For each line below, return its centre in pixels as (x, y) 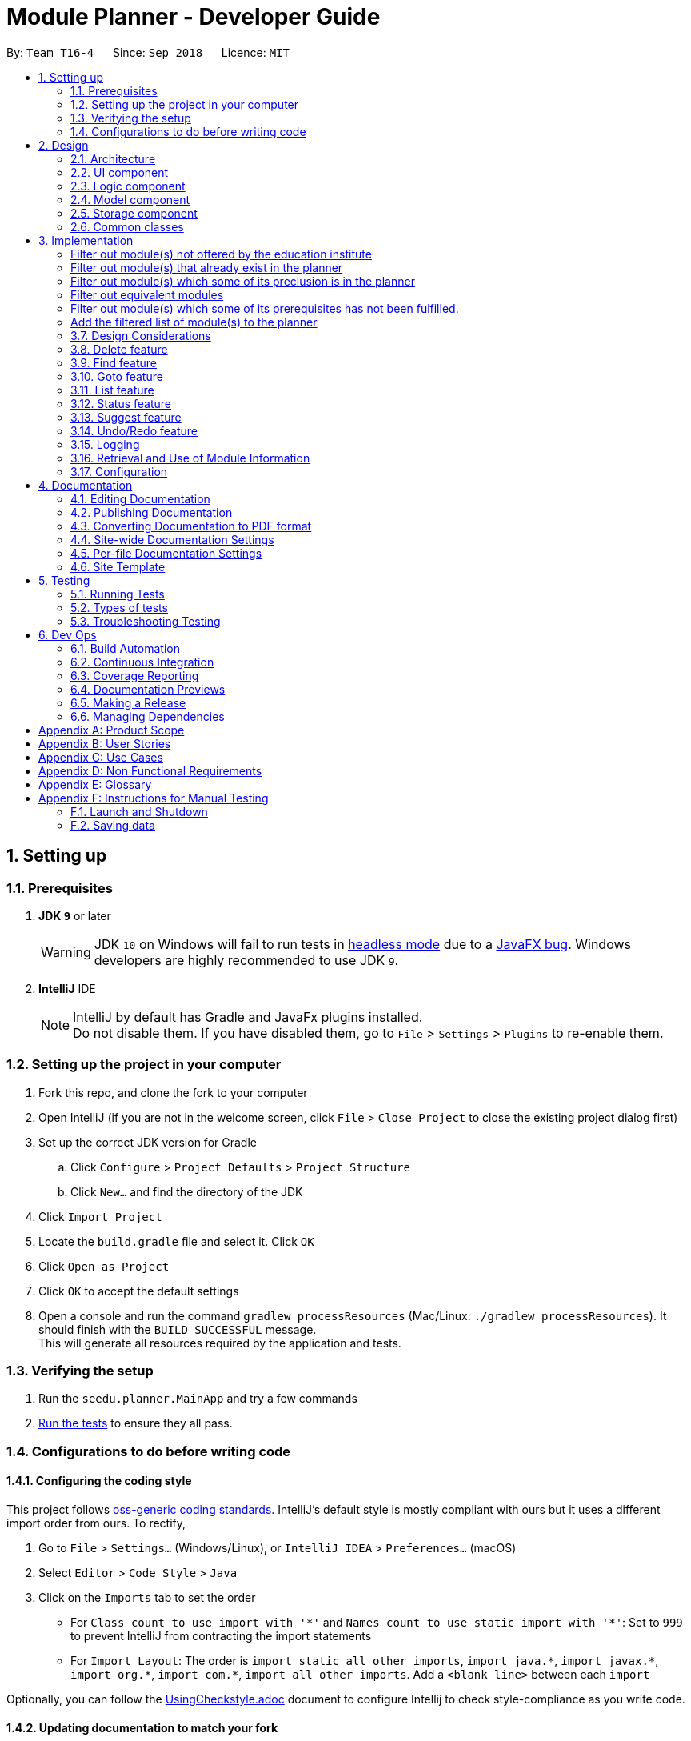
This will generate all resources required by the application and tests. (220, 1343)
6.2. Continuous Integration (142, 662)
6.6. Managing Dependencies (148, 716)
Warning (66, 952)
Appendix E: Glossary (95, 784)
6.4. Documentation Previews (148, 689)
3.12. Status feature (121, 403)
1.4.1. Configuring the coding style (99, 1481)
